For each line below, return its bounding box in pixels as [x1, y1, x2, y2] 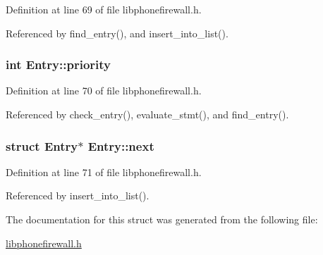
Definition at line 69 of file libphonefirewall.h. [6, 2, 202, 16]
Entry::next [87, 137, 154, 154]
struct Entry [6, 137, 78, 154]
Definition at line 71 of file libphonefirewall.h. [6, 164, 202, 179]
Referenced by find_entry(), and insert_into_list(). [6, 25, 228, 40]
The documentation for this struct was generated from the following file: [6, 212, 318, 226]
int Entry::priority [6, 56, 111, 73]
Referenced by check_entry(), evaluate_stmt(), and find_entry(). [6, 107, 289, 121]
